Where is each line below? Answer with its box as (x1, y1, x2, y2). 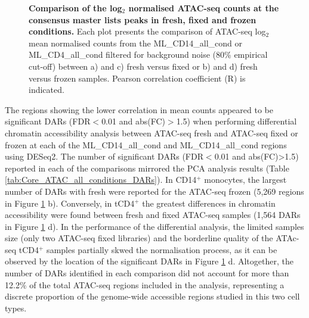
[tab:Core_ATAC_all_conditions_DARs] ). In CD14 (5, 173, 197, 186)
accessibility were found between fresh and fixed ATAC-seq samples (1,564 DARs (5, 208, 301, 221)
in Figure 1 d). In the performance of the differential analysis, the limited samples (5, 220, 304, 232)
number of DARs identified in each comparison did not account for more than (5, 267, 289, 279)
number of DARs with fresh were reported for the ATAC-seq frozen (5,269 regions (5, 185, 304, 197)
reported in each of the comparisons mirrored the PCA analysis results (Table (5, 161, 289, 174)
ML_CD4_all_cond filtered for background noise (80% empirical (29, 48, 268, 61)
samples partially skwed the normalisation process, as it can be (47, 243, 277, 255)
